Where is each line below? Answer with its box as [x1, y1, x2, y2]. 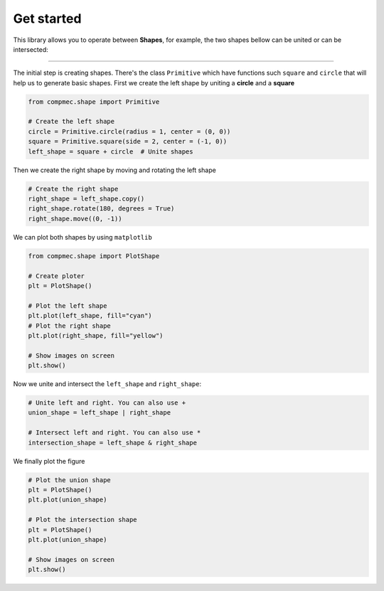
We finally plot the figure [13, 457, 85, 465]
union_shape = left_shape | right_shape [28, 409, 171, 417]
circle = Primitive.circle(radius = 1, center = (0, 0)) [28, 127, 231, 135]
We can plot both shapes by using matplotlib [13, 233, 152, 241]
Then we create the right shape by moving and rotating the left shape [13, 166, 216, 174]
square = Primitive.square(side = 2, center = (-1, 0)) [28, 137, 228, 146]
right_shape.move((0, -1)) [28, 214, 122, 223]
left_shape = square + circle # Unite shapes [28, 147, 193, 156]
